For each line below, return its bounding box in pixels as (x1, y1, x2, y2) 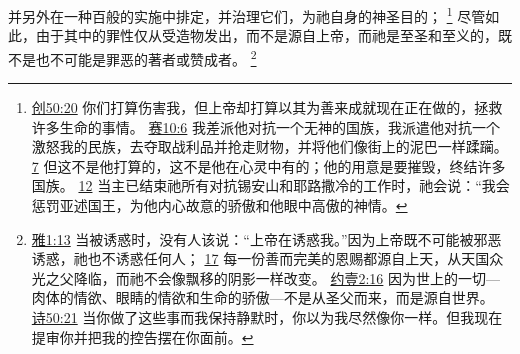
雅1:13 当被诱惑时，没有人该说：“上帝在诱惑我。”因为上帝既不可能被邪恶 (31, 228, 502, 249)
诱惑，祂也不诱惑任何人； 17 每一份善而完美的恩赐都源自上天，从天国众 (31, 248, 504, 269)
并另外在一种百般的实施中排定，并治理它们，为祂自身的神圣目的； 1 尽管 (8, 3, 486, 26)
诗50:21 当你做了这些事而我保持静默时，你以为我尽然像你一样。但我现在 (31, 307, 503, 328)
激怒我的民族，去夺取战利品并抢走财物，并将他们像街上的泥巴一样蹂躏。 (31, 136, 508, 157)
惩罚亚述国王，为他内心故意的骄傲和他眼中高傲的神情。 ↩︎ (31, 195, 408, 216)
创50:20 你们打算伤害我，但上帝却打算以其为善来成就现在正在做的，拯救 (31, 97, 503, 118)
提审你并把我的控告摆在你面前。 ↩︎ (31, 326, 254, 347)
